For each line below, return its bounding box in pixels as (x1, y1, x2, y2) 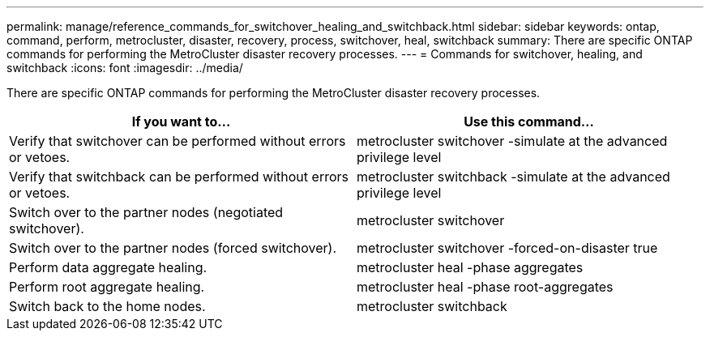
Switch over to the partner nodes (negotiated (9, 204, 284, 220)
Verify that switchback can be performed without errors (9, 168, 349, 185)
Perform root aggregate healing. (9, 279, 205, 295)
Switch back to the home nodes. (9, 298, 206, 314)
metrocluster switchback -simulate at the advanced (357, 168, 670, 185)
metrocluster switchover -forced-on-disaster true (357, 240, 658, 256)
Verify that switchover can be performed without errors (9, 133, 346, 149)
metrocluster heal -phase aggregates (357, 259, 584, 275)
